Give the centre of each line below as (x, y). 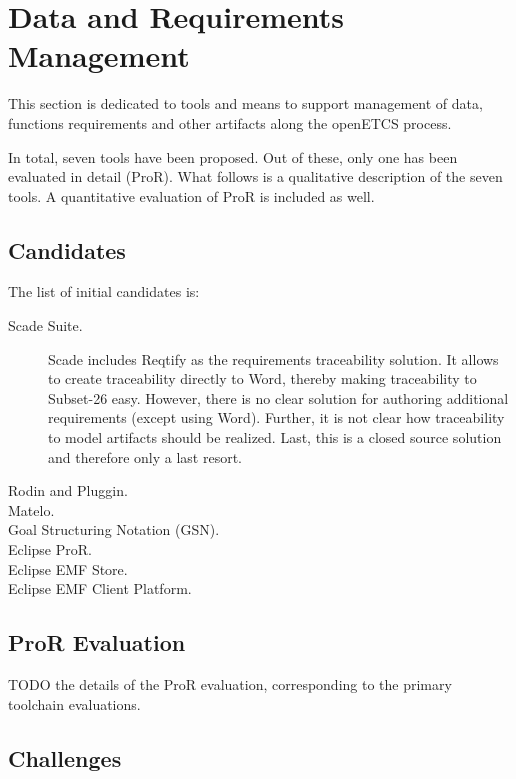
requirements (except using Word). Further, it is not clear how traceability (276, 417)
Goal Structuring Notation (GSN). (114, 529)
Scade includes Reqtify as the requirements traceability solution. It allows (273, 358)
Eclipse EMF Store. (68, 568)
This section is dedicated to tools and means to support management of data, (245, 103)
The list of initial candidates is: (104, 291)
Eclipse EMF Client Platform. (100, 588)
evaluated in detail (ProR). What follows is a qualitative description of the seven (255, 176)
